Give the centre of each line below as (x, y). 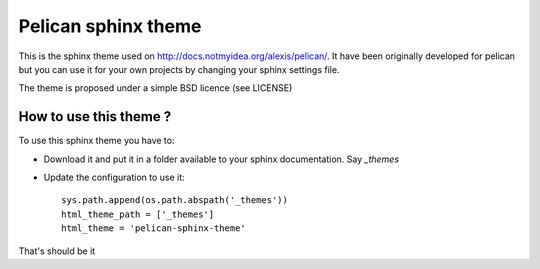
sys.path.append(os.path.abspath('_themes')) (175, 200)
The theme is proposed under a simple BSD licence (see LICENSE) (155, 88)
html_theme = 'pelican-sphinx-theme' (154, 228)
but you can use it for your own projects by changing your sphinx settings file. (179, 69)
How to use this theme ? (95, 116)
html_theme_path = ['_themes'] (138, 214)
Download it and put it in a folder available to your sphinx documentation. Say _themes (221, 159)
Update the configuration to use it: (114, 177)
